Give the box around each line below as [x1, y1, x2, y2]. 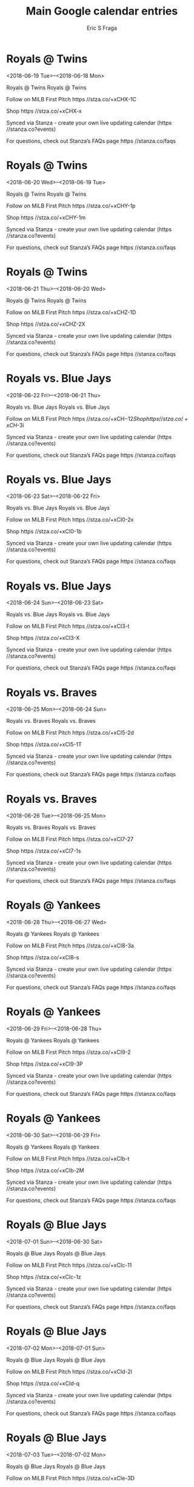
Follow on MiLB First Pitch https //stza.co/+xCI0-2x [6, 516, 134, 523]
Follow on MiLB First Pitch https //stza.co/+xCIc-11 [6, 1261, 132, 1269]
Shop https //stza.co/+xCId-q [6, 1380, 80, 1387]
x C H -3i [6, 421, 24, 429]
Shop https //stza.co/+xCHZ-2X [6, 320, 86, 327]
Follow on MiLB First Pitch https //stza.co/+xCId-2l [6, 1368, 132, 1375]
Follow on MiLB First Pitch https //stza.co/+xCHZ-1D [6, 308, 136, 316]
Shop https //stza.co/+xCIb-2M [6, 1167, 84, 1174]
